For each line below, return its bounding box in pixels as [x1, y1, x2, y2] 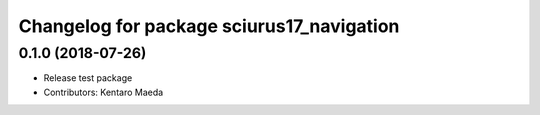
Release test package [43, 72, 133, 84]
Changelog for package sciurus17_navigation [18, 15, 400, 37]
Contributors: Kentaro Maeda [43, 86, 164, 98]
